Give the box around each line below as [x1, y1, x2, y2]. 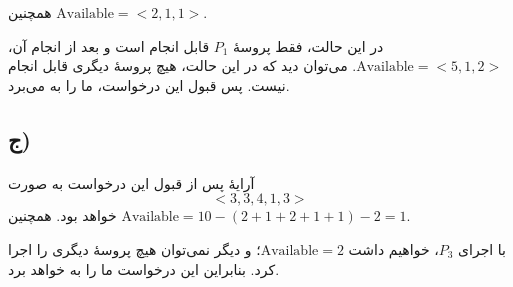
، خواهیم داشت [348, 238, 439, 259]
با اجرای [458, 238, 507, 259]
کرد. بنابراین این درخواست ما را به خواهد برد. [8, 258, 280, 279]
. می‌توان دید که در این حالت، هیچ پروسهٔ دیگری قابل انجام [8, 55, 357, 76]
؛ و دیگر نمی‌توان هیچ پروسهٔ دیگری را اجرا [8, 238, 261, 259]
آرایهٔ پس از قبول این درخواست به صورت [8, 172, 255, 193]
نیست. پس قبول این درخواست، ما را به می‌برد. [8, 74, 290, 95]
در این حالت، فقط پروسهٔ [233, 35, 384, 56]
